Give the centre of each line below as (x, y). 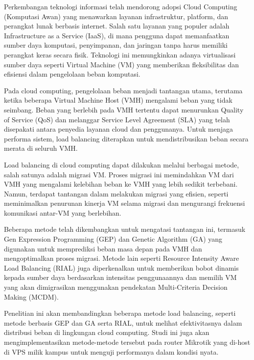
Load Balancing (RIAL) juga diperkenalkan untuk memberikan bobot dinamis (121, 267)
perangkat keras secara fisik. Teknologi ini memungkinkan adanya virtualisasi (120, 54)
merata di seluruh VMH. (41, 148)
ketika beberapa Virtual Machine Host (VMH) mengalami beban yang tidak (118, 100)
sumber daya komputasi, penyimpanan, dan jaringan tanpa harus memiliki (116, 45)
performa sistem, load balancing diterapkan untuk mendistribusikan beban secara (126, 138)
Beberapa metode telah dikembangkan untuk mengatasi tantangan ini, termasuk (125, 229)
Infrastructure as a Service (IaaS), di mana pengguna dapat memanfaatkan (117, 35)
